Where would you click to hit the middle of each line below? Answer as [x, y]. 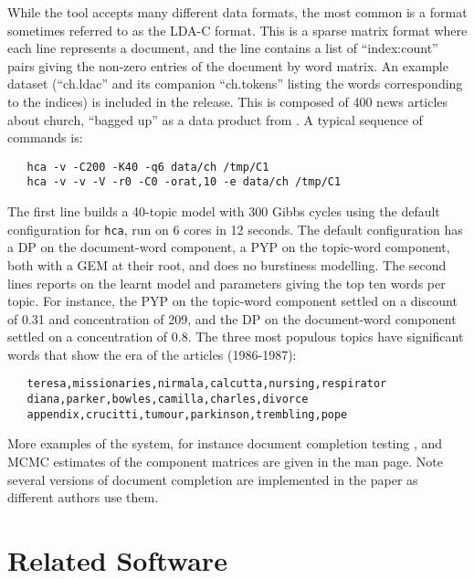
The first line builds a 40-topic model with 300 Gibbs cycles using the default [224, 211]
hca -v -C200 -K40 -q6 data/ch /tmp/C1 [148, 167]
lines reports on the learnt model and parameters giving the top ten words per [226, 283]
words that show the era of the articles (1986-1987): [152, 354]
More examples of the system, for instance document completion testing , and [225, 443]
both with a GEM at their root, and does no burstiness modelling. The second [227, 264]
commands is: [45, 137]
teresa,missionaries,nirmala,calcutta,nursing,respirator [207, 384]
